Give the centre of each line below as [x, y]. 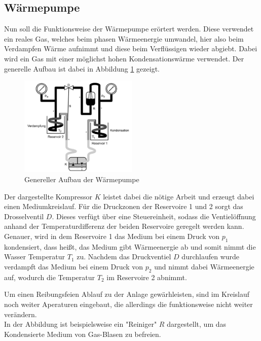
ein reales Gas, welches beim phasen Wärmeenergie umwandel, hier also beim [124, 38]
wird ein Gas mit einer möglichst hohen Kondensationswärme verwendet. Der [124, 58]
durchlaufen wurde [211, 257]
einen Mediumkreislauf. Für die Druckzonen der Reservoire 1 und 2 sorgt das [124, 206]
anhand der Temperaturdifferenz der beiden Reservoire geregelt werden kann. [124, 226]
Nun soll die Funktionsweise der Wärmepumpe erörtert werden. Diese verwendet [129, 29]
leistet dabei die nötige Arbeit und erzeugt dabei [179, 196]
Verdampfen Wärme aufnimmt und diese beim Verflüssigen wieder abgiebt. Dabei [131, 48]
